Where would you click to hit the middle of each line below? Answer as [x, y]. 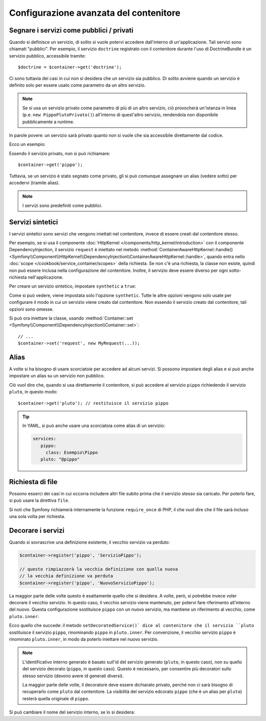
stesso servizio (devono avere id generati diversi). [73, 676]
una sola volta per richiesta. [37, 517]
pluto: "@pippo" [60, 459]
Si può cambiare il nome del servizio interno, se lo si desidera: [72, 712]
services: [45, 439]
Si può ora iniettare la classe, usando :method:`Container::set [71, 318]
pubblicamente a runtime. [49, 122]
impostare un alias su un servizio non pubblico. [57, 376]
